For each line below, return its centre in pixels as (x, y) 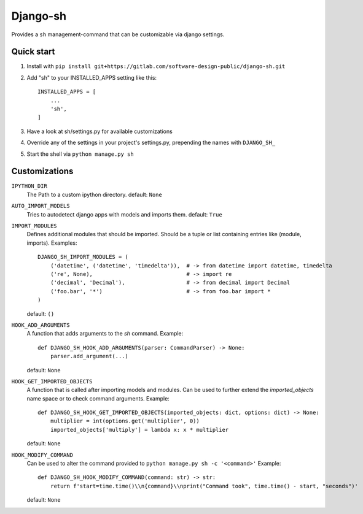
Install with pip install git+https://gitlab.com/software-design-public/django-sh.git (156, 66)
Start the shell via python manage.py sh (80, 154)
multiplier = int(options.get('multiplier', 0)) (125, 421)
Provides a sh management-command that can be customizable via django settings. (118, 34)
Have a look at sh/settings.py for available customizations (100, 131)
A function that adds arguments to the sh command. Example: (105, 334)
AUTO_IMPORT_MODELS (41, 206)
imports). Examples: (52, 243)
